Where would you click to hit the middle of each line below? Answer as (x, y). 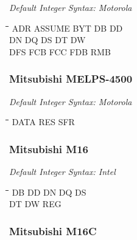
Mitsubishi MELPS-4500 (71, 79)
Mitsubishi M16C (53, 231)
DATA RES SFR (43, 122)
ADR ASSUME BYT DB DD (67, 28)
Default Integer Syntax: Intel (62, 171)
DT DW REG (35, 204)
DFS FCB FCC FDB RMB (60, 51)
